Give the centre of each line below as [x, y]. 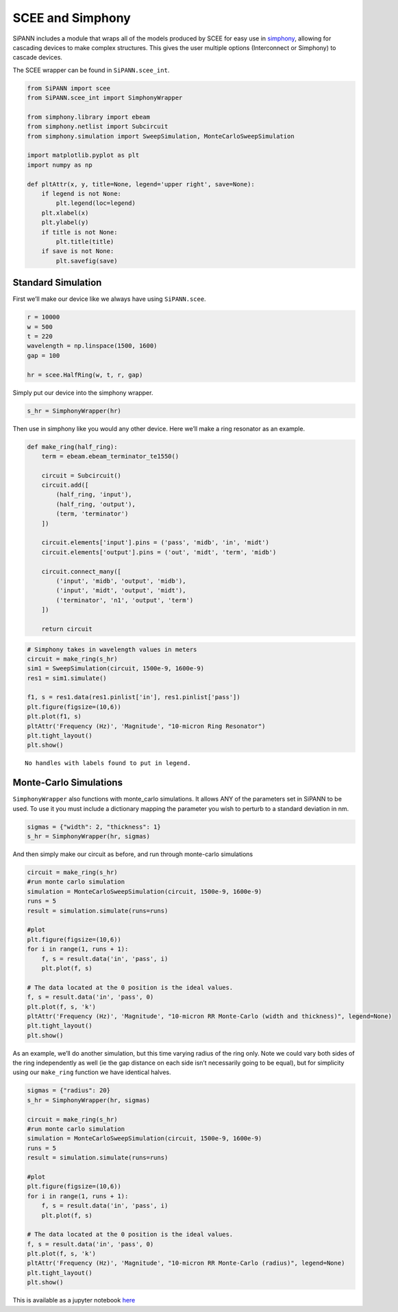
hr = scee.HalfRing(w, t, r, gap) [85, 375]
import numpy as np [60, 165]
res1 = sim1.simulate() [67, 678]
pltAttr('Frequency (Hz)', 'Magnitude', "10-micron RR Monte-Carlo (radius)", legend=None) [186, 1263]
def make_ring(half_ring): [72, 447]
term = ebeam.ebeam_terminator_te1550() [110, 456]
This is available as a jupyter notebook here [74, 1300]
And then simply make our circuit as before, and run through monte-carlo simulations [133, 854]
